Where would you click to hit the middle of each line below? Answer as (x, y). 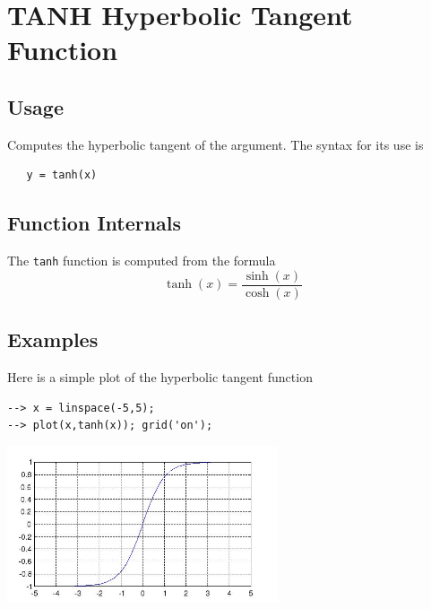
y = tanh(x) (62, 175)
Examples (53, 339)
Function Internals (95, 223)
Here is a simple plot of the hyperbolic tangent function (160, 377)
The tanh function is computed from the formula (142, 261)
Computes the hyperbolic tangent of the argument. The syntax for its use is (215, 144)
